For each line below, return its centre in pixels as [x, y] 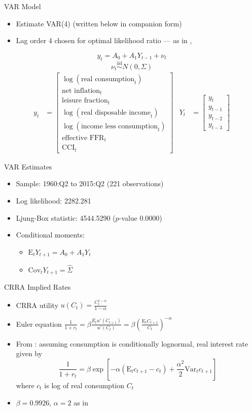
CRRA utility [37, 305]
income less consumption [119, 126]
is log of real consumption [84, 385]
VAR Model [23, 6]
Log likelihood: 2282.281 [53, 201]
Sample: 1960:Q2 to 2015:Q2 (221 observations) [90, 183]
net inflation [81, 91]
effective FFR [83, 138]
